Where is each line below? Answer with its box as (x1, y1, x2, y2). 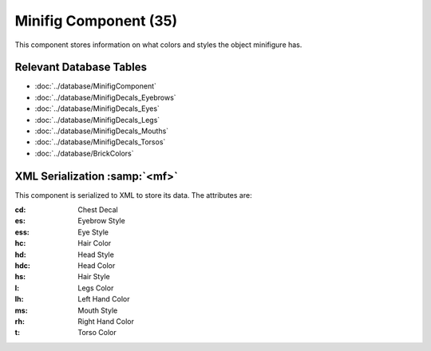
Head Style (77, 250, 115, 259)
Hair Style (77, 272, 111, 282)
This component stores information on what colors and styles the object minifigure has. (14, 40, 302, 49)
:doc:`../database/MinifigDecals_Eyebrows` (34, 93, 176, 102)
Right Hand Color (77, 317, 135, 326)
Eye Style (77, 227, 109, 237)
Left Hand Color (77, 294, 131, 304)
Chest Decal (77, 205, 119, 215)
